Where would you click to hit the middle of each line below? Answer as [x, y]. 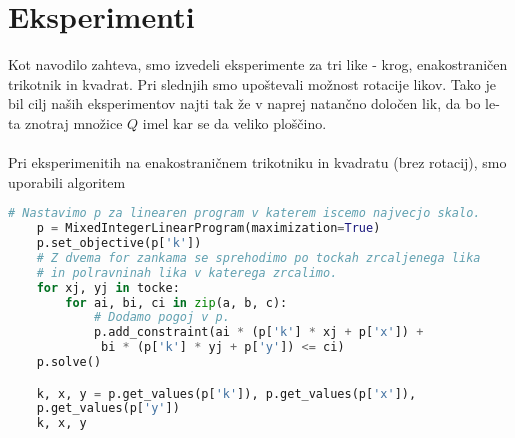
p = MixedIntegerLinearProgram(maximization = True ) [208, 228]
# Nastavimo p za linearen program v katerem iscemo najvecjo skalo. [244, 213]
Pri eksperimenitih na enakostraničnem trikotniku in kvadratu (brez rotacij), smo [257, 162]
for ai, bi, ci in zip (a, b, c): [176, 302]
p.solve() [69, 362]
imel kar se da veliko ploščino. [234, 122]
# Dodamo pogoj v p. [161, 317]
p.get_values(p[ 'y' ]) [108, 408]
